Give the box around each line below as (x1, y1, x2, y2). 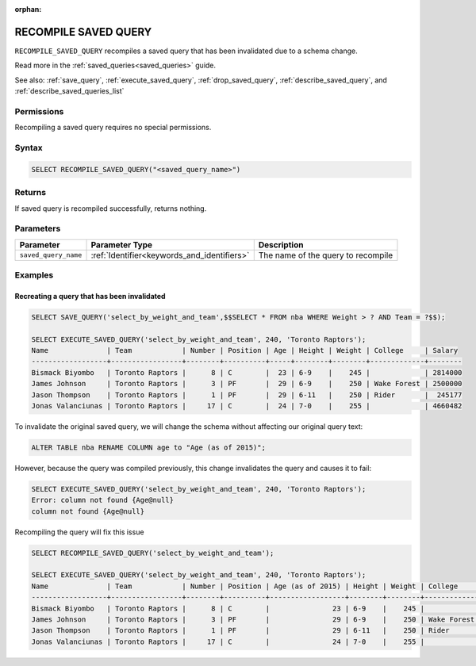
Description (258, 239, 304, 250)
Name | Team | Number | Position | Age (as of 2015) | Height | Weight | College (31, 581, 459, 591)
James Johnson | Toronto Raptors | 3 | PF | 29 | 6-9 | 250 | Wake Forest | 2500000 (31, 379, 463, 388)
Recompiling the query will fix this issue (14, 527, 144, 537)
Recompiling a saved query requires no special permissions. (14, 123, 212, 132)
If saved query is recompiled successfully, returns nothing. (14, 203, 207, 213)
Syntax (14, 142, 43, 153)
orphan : (14, 5, 42, 13)
